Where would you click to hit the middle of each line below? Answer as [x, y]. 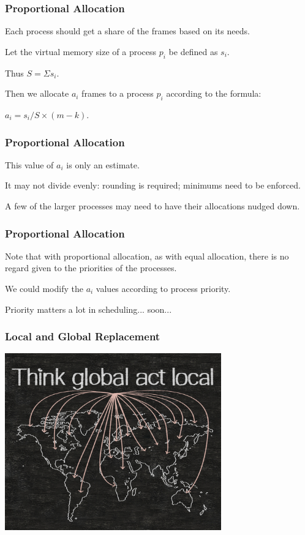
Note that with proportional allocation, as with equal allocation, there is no [147, 256]
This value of [29, 164]
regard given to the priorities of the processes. [91, 268]
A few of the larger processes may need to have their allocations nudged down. [152, 206]
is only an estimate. [103, 164]
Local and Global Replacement [83, 336]
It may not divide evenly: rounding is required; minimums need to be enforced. [153, 185]
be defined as [193, 51]
